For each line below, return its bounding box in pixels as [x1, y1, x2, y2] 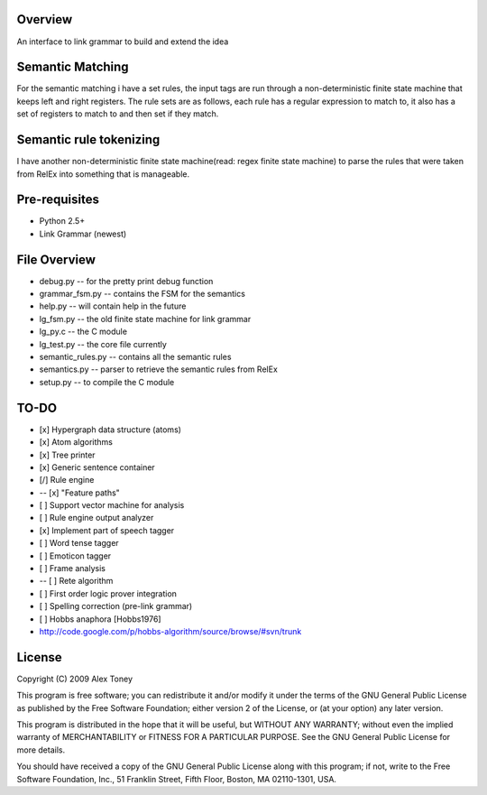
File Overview [16, 252, 96, 267]
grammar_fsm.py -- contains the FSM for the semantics [39, 289, 245, 300]
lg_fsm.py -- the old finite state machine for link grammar [39, 313, 252, 324]
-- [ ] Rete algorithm [39, 576, 114, 587]
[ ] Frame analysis [39, 563, 106, 574]
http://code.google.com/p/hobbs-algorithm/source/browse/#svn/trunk [39, 625, 302, 636]
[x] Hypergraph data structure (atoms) [39, 424, 182, 435]
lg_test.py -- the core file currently [39, 338, 167, 349]
